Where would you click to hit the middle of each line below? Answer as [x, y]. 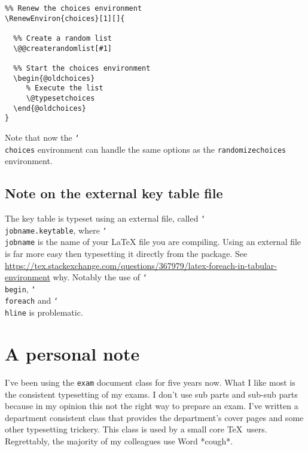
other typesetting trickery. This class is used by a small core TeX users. [136, 429]
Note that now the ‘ [42, 137]
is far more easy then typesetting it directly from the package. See [126, 253]
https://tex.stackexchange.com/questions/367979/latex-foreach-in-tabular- [141, 265]
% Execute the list [65, 88]
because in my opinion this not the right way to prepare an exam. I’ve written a [152, 406]
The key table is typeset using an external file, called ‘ [105, 218]
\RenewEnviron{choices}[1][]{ [65, 18]
